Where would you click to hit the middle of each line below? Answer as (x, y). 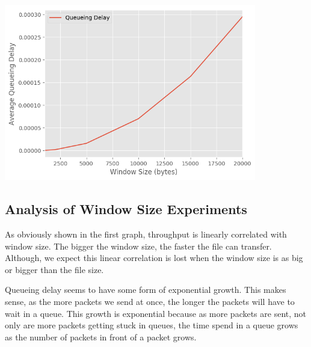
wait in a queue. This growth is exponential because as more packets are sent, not (156, 313)
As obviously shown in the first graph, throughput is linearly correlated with (146, 234)
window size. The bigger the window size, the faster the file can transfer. (138, 246)
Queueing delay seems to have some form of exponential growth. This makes (146, 290)
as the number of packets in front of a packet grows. (101, 336)
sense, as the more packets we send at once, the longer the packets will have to (150, 302)
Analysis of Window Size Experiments (126, 209)
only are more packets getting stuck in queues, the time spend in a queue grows (152, 325)
